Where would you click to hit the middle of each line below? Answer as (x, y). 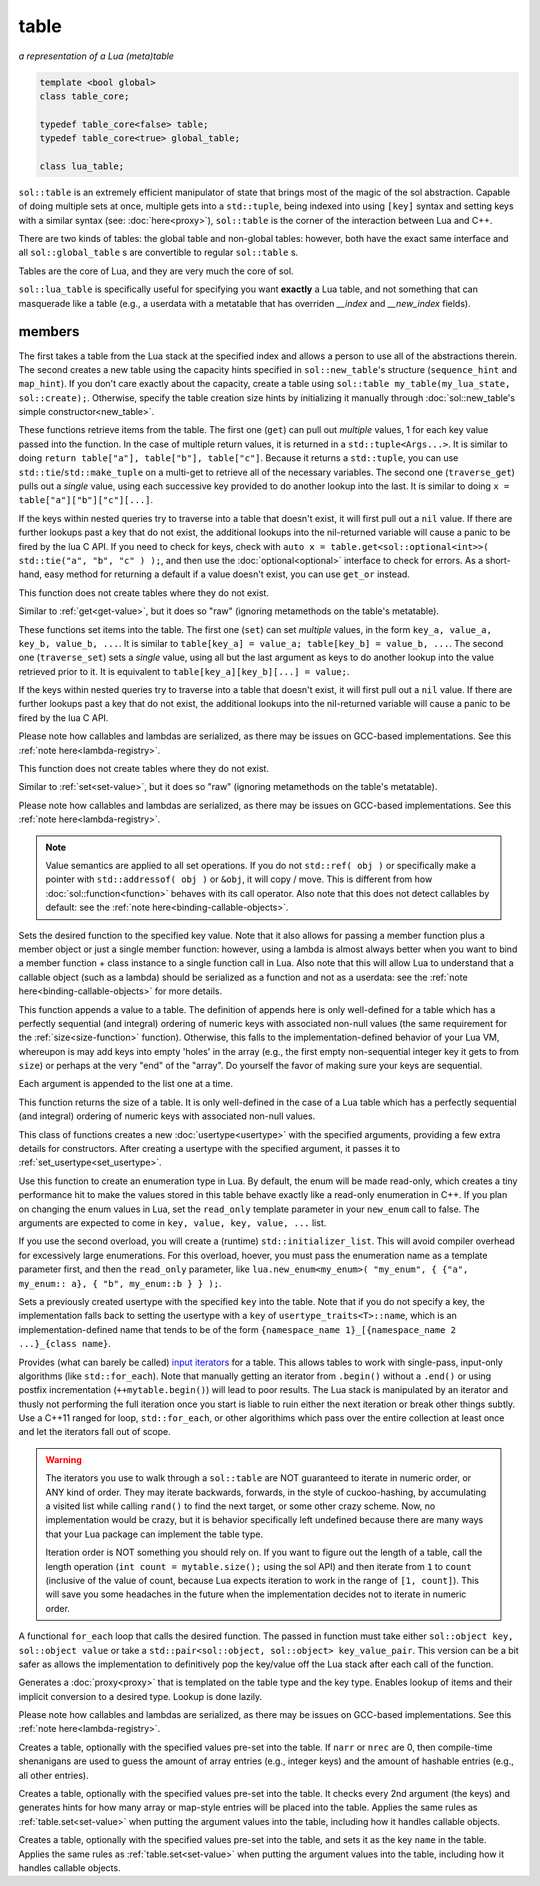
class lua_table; (82, 166)
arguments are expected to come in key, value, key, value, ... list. (172, 1222)
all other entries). (53, 1775)
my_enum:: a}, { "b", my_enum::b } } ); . (120, 1283)
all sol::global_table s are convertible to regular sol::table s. (158, 252)
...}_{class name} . (65, 1344)
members (49, 331)
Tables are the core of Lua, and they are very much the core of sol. (156, 271)
